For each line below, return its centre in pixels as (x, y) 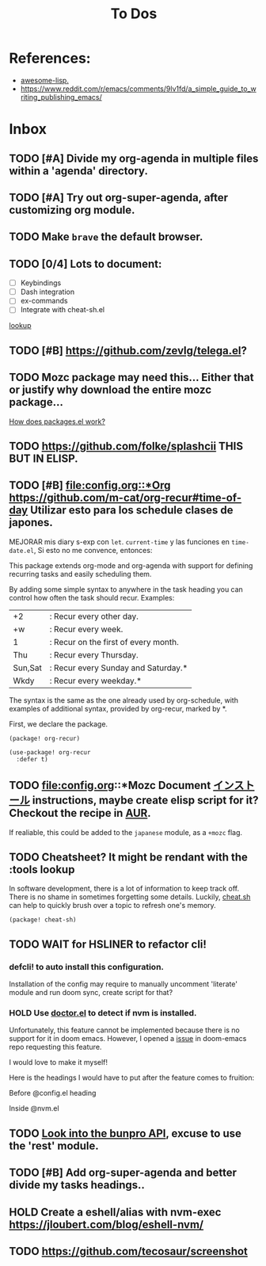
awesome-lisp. (45, 80)
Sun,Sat (27, 668)
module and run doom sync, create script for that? (91, 993)
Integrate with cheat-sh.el (63, 310)
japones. (31, 522)
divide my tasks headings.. (77, 1185)
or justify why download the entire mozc (110, 390)
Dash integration (47, 292)
